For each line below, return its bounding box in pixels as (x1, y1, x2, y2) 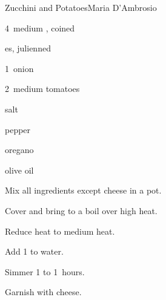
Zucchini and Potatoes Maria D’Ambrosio (5, 1, 157, 13)
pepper (5, 123, 31, 135)
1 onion (5, 62, 34, 74)
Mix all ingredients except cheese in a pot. (5, 184, 162, 197)
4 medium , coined (5, 21, 75, 34)
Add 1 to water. (5, 245, 64, 258)
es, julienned (5, 42, 51, 54)
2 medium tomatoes (5, 82, 80, 95)
